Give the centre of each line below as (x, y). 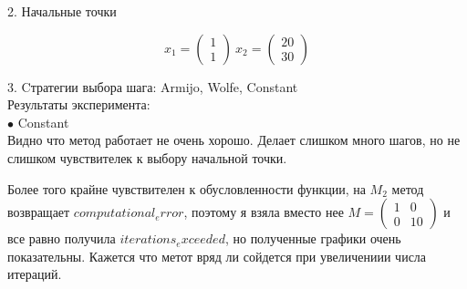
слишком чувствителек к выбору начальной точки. (147, 157)
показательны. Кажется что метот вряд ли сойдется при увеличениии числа (217, 256)
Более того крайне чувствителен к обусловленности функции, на (187, 188)
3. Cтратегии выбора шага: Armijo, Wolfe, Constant (153, 86)
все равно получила (62, 238)
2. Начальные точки (62, 11)
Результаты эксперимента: (79, 104)
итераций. (35, 274)
